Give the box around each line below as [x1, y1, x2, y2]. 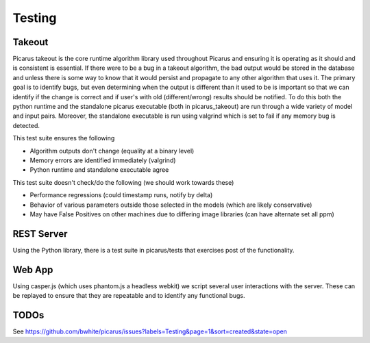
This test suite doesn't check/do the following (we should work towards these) [12, 178, 234, 186]
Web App [12, 264, 53, 275]
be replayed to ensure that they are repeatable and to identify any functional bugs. [12, 292, 245, 300]
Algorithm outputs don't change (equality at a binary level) [29, 147, 195, 155]
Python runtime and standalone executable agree [29, 166, 169, 174]
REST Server [12, 228, 68, 240]
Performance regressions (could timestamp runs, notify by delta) [29, 191, 213, 199]
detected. [12, 121, 40, 129]
